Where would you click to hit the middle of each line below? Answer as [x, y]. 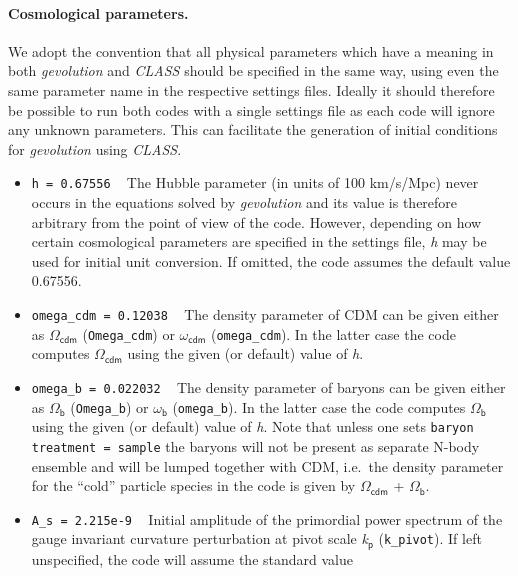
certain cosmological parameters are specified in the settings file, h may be [259, 241]
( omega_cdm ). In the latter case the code [333, 333]
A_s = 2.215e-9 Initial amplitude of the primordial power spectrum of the [267, 518]
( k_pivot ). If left [430, 538]
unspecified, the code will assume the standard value [192, 558]
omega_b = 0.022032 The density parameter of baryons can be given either [268, 386]
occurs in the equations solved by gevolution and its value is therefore [244, 202]
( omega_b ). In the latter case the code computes [319, 406]
